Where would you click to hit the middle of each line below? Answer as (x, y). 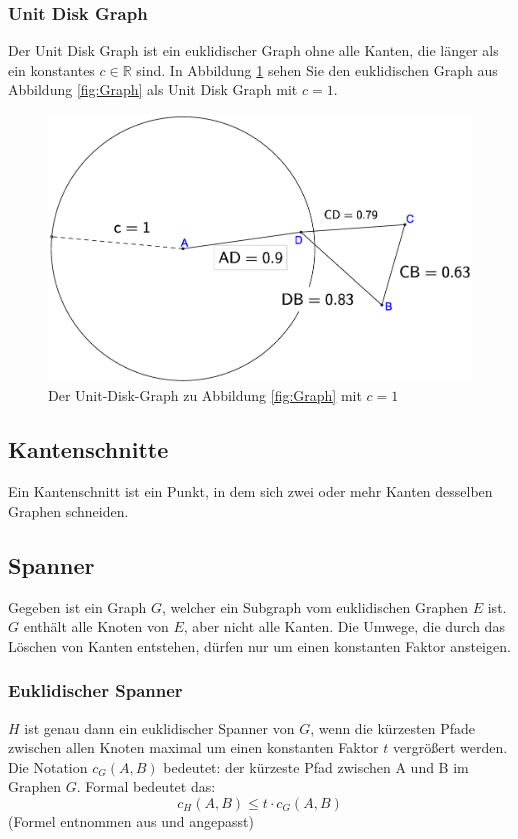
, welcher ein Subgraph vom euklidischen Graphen (315, 606)
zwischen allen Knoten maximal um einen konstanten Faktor (193, 747)
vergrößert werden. (450, 747)
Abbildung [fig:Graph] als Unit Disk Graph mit (153, 89)
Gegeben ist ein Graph (77, 606)
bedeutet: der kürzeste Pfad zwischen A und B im (316, 766)
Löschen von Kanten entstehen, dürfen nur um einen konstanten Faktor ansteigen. (259, 645)
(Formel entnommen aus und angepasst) (131, 820)
